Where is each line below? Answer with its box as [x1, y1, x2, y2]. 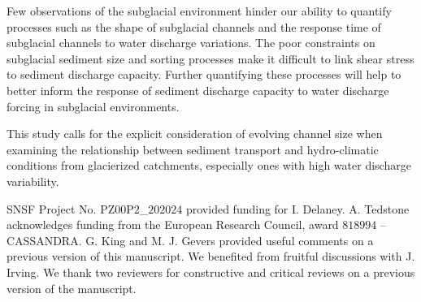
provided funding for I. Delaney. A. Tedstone [185, 200, 410, 217]
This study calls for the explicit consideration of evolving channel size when [7, 125, 383, 142]
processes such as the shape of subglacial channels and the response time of [7, 18, 381, 35]
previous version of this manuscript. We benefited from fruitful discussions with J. [7, 248, 415, 265]
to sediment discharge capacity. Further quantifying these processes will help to [7, 66, 401, 83]
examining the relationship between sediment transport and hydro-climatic [7, 140, 379, 157]
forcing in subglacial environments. [7, 97, 180, 114]
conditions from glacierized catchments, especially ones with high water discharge [7, 157, 411, 174]
